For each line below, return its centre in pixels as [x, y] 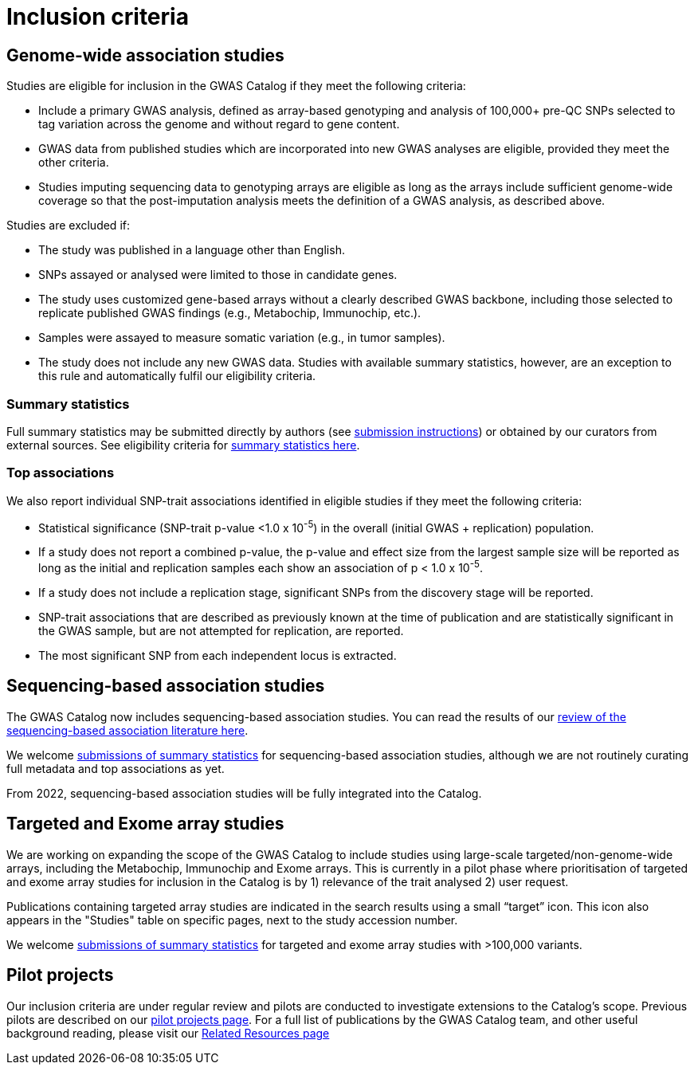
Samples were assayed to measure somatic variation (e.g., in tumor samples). [242, 338]
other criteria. [74, 163]
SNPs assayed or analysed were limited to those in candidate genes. [218, 275]
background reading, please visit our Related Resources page [168, 1033]
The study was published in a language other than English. [192, 250]
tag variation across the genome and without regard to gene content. [219, 124]
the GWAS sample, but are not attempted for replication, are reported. [221, 630]
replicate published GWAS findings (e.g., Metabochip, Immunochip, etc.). [230, 313]
